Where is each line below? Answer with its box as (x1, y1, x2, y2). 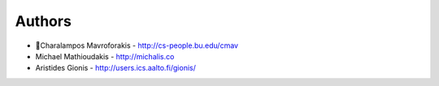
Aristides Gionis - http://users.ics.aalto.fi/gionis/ (35, 63, 197, 73)
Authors (15, 12, 72, 30)
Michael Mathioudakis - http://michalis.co (35, 51, 175, 61)
